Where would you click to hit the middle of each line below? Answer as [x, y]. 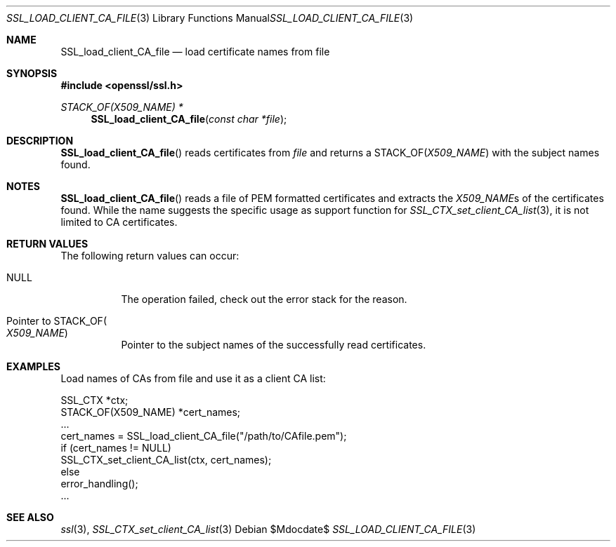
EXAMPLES [33, 366]
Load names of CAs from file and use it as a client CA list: [193, 378]
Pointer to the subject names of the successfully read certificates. [274, 345]
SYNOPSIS [32, 73]
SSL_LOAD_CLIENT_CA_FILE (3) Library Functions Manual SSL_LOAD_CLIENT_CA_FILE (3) [210, 18]
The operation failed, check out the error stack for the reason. [264, 299]
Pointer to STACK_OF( [57, 321]
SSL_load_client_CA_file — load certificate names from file [195, 52]
